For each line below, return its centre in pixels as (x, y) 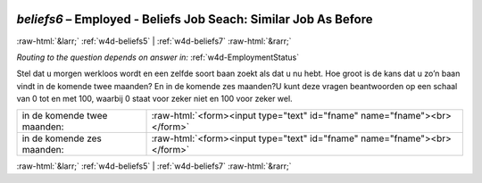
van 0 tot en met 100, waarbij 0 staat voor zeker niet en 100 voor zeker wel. (155, 99)
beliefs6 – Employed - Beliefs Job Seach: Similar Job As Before (195, 19)
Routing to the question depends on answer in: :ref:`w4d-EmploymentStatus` (158, 57)
